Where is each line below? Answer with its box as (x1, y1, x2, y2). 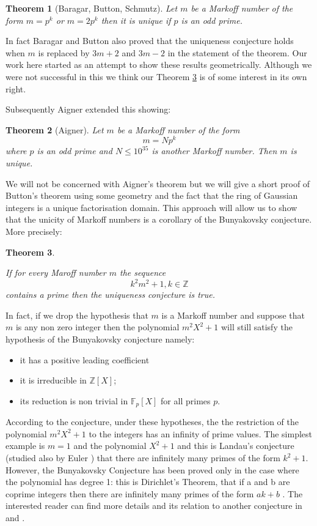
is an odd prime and (37, 144, 112, 157)
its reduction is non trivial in (20, 394, 128, 407)
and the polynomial (73, 439, 147, 452)
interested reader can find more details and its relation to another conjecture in (5, 499, 302, 512)
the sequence (120, 266, 166, 279)
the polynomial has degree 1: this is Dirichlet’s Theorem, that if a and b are (5, 475, 290, 488)
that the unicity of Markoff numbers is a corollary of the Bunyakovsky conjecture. (5, 213, 312, 226)
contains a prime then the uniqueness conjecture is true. (5, 288, 215, 301)
